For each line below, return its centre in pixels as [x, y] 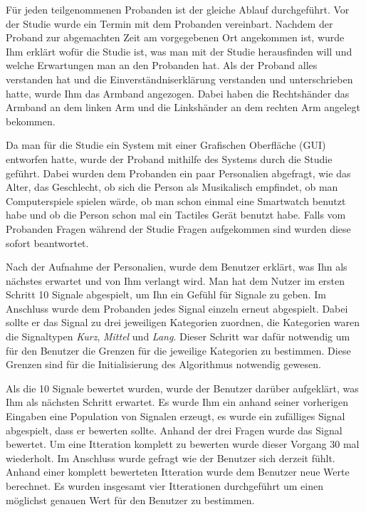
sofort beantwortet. [47, 242]
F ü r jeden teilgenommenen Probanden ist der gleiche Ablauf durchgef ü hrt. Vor [178, 9]
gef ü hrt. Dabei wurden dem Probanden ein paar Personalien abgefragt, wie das [178, 173]
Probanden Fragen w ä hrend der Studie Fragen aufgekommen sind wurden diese [178, 228]
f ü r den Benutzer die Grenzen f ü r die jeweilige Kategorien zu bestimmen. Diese [178, 350]
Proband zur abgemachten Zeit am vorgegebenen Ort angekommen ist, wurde [175, 37]
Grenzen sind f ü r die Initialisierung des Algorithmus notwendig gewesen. [163, 364]
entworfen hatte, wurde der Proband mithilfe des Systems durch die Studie [169, 158]
